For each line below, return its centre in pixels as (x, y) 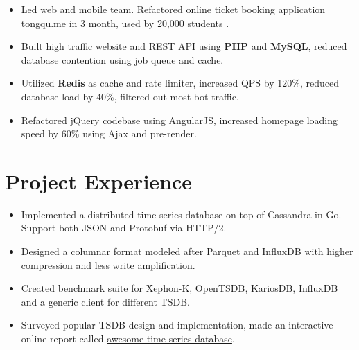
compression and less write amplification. (108, 264)
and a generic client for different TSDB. (105, 301)
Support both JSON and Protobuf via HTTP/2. (124, 228)
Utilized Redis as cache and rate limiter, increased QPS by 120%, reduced (180, 83)
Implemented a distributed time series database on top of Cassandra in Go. (181, 214)
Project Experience (99, 181)
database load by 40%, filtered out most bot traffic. (130, 96)
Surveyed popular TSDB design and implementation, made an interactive (177, 325)
